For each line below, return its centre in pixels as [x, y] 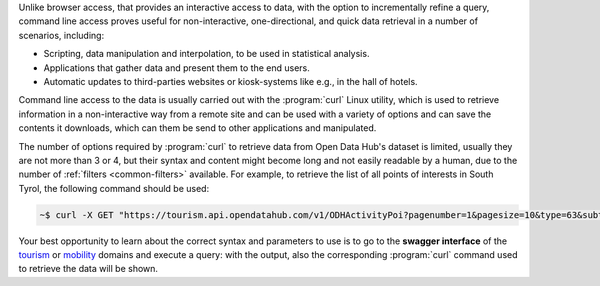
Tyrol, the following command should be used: [114, 188]
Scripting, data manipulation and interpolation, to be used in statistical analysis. [206, 54]
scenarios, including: [61, 35]
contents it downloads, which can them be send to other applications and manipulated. [197, 128]
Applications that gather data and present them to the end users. [176, 67]
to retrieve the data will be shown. [88, 269]
